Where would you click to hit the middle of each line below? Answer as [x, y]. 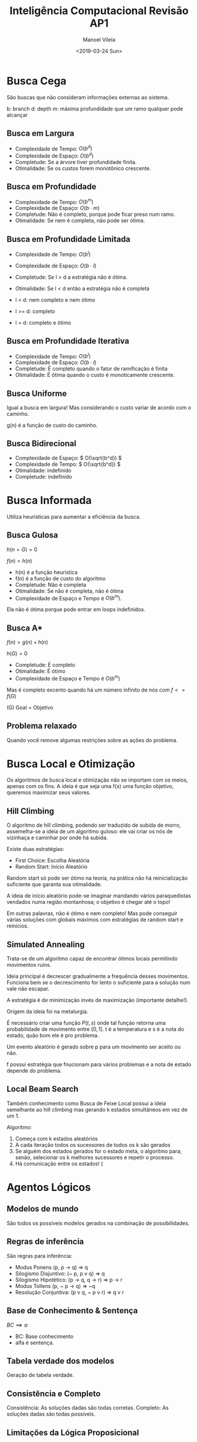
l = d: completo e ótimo [43, 322]
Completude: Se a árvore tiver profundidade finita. [76, 162]
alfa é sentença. [35, 1343]
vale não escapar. [28, 989]
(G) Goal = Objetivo [30, 707]
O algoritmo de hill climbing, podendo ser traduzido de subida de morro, [94, 825]
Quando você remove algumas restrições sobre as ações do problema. [92, 740]
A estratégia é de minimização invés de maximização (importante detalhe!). [98, 1000]
